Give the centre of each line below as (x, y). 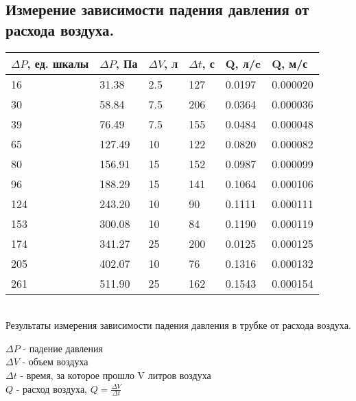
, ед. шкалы (58, 63)
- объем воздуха (55, 362)
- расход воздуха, (51, 388)
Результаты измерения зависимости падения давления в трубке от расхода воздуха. (178, 325)
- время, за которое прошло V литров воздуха (116, 375)
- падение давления (63, 348)
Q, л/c (243, 63)
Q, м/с (290, 63)
